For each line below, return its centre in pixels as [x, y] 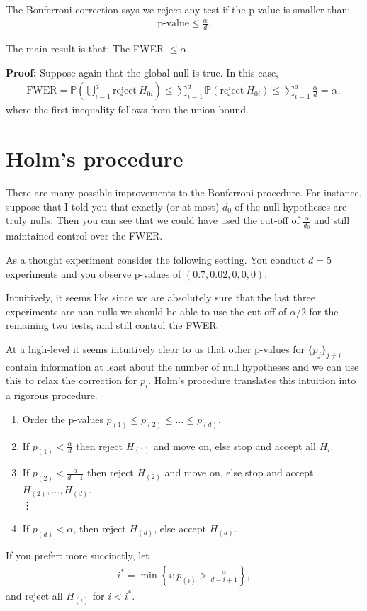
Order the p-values [63, 419]
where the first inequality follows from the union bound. [127, 110]
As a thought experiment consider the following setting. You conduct [156, 259]
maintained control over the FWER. [84, 236]
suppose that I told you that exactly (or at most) [113, 206]
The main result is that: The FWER [85, 48]
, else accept [180, 528]
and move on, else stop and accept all [235, 445]
